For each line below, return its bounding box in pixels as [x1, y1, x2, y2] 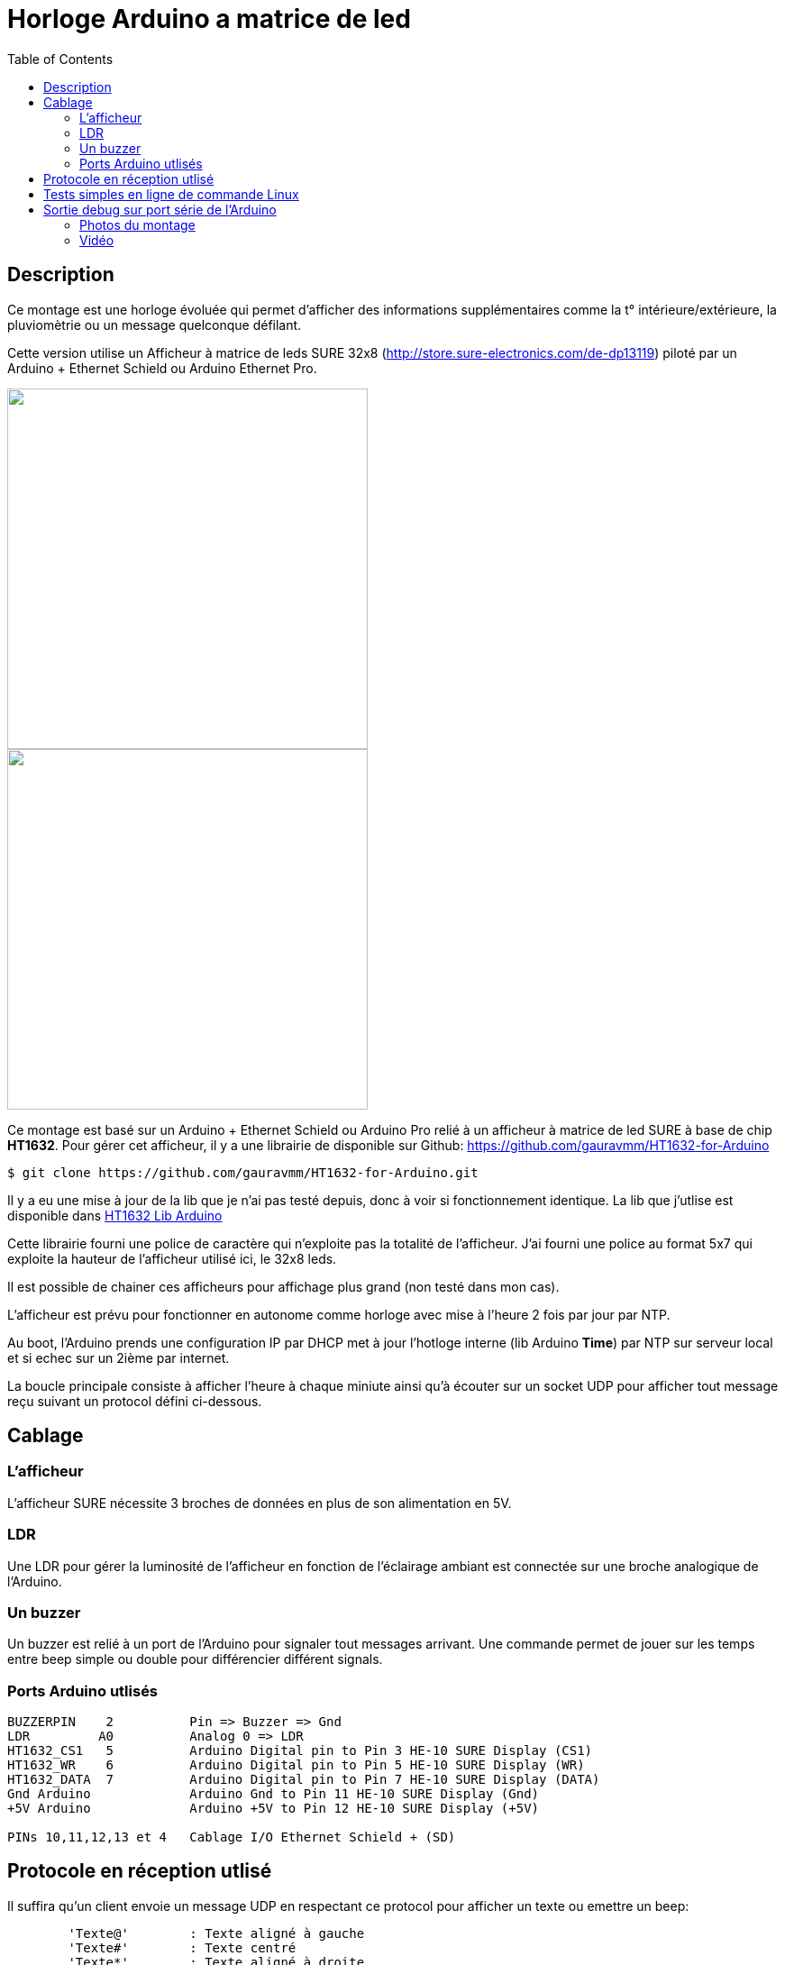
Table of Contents [7, 50, 114, 67]
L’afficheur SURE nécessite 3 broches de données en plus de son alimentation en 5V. [7, 1494, 512, 1511]
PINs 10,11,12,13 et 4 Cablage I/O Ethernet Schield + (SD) [7, 1830, 456, 1845]
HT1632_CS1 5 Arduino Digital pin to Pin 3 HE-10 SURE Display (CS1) [7, 1743, 593, 1759]
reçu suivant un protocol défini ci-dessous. [7, 1393, 262, 1409]
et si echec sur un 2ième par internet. [7, 1349, 230, 1366]
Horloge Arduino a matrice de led [7, 4, 411, 34]
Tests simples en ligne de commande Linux [43, 186, 299, 202]
